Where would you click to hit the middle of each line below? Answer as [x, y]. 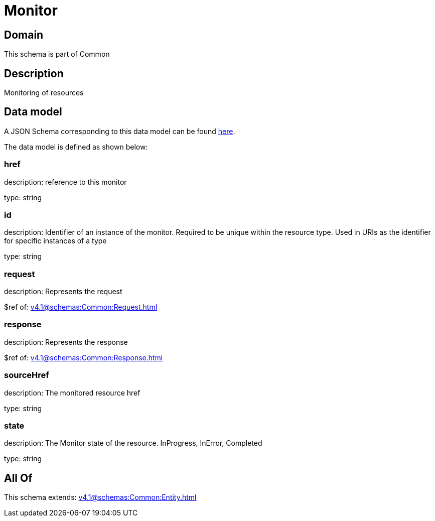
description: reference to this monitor [65, 182]
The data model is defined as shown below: [76, 147]
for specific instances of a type [55, 241]
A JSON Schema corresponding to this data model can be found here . [120, 131]
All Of [18, 478]
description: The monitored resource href [72, 393]
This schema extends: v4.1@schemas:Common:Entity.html [100, 497]
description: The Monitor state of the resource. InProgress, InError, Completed [133, 443]
